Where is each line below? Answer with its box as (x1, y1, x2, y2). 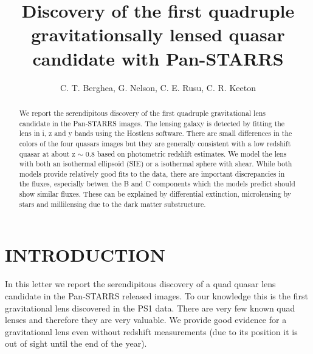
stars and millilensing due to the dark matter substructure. (19, 199, 206, 209)
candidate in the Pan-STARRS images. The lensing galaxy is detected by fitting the (19, 118, 285, 128)
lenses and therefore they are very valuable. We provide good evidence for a (5, 313, 287, 326)
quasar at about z (19, 148, 75, 158)
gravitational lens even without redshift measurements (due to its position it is (5, 325, 298, 338)
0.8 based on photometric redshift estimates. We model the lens (85, 148, 287, 158)
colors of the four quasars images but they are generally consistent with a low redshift (19, 138, 291, 148)
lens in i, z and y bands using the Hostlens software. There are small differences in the (19, 128, 292, 138)
